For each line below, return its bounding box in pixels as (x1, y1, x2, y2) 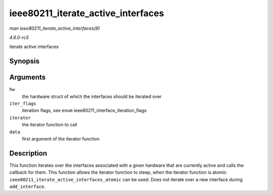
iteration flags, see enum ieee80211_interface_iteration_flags (22, 108, 147, 114)
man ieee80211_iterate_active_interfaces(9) (9, 25, 100, 31)
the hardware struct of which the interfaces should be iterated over (22, 93, 162, 100)
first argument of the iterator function (22, 135, 100, 141)
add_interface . (9, 183, 45, 189)
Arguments (9, 73, 46, 82)
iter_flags (9, 101, 36, 107)
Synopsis (9, 57, 40, 66)
